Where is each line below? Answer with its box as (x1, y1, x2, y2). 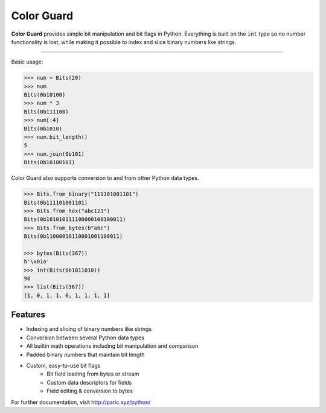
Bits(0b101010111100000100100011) (24, 216, 126, 223)
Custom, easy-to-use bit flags (26, 362, 101, 369)
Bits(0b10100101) (24, 159, 75, 166)
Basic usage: (11, 58, 43, 66)
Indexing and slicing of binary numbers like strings (26, 325, 152, 333)
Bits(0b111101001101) (24, 199, 88, 206)
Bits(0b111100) (24, 108, 69, 115)
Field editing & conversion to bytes (46, 387, 133, 395)
